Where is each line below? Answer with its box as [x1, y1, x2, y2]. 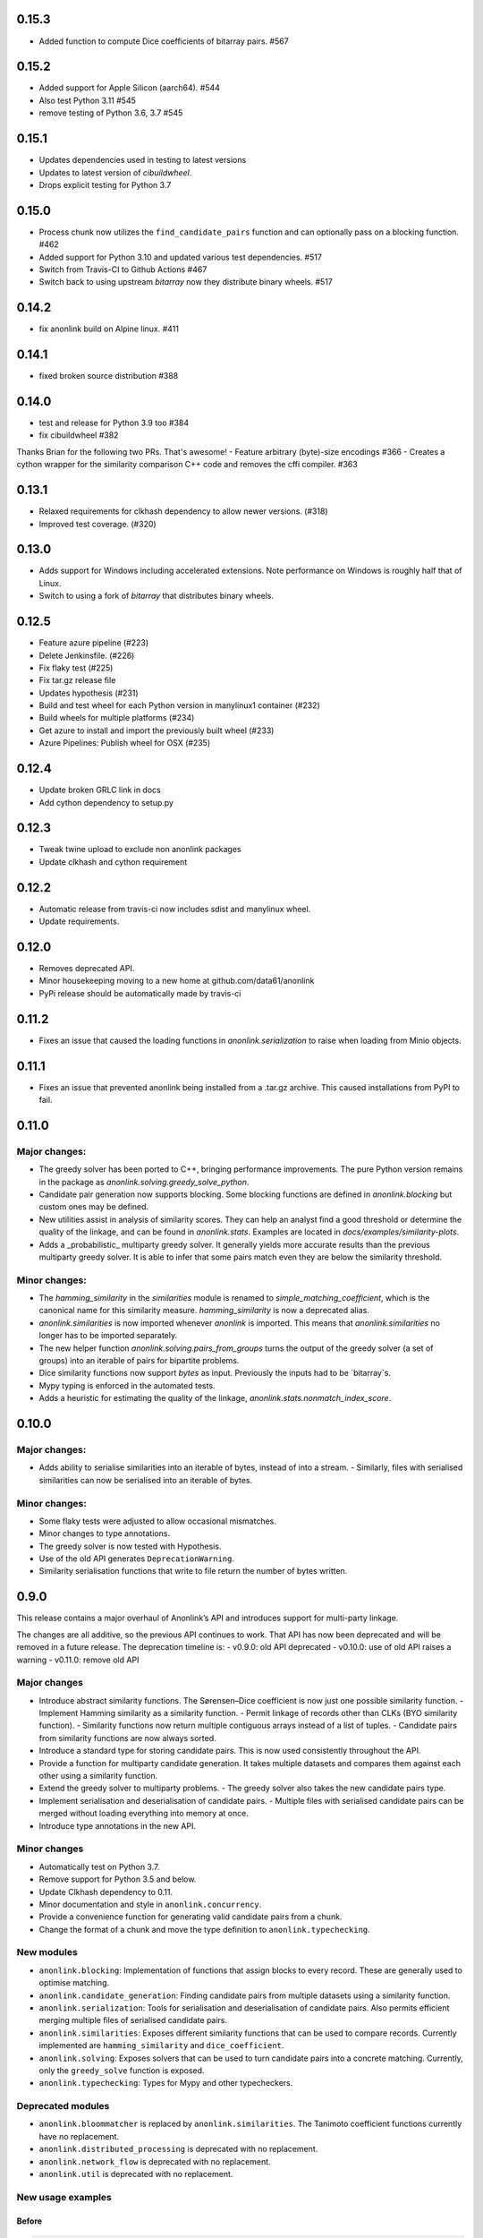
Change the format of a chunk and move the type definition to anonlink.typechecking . [38, 1924, 370, 1935]
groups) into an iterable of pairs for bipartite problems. [38, 1355, 240, 1366]
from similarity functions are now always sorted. [38, 1732, 216, 1743]
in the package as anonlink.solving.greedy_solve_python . [38, 1176, 250, 1187]
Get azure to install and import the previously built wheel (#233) [38, 725, 275, 736]
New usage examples [16, 2191, 112, 2203]
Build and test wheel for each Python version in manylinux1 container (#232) [38, 700, 321, 711]
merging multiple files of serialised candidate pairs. [38, 2015, 228, 2026]
